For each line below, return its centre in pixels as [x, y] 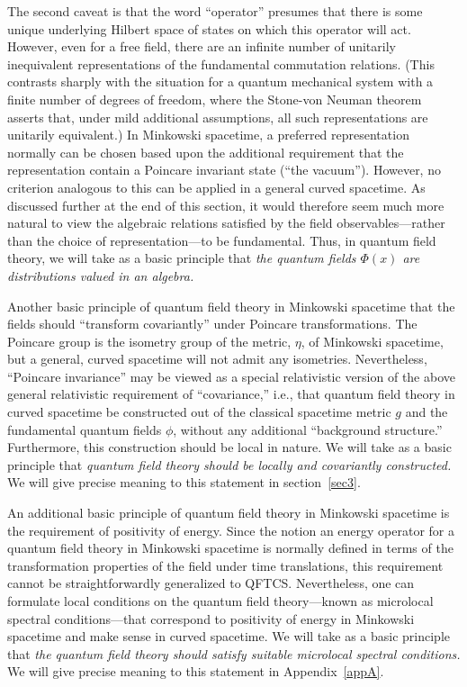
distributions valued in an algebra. [101, 275]
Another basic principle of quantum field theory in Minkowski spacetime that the [231, 306]
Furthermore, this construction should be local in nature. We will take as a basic [229, 447]
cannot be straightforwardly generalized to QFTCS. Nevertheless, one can [211, 583]
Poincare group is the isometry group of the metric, [149, 341]
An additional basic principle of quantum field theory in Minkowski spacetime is [229, 513]
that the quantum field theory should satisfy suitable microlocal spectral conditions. [234, 653]
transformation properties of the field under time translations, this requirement [225, 565]
